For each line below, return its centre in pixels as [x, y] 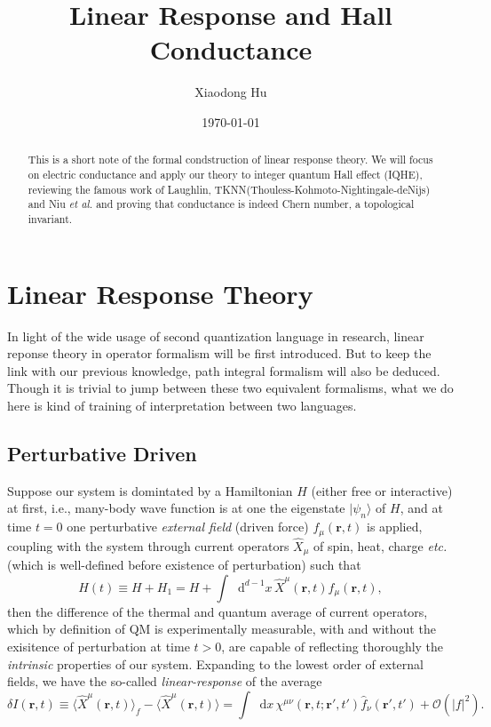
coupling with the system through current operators [148, 545]
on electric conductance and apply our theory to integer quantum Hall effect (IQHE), [225, 174]
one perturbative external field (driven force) [188, 527]
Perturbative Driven [102, 453]
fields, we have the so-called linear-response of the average [165, 681]
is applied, [395, 527]
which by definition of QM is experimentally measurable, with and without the [222, 629]
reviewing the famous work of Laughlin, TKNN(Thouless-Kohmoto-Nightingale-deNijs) [229, 189]
